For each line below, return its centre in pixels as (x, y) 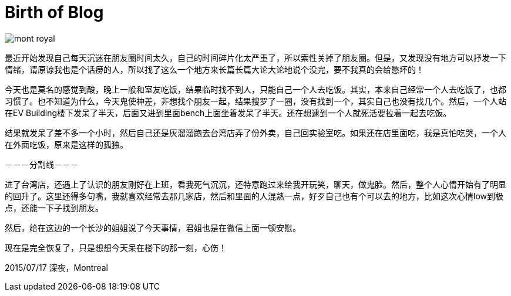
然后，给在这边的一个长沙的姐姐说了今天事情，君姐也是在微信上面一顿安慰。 (153, 227)
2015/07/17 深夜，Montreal (56, 267)
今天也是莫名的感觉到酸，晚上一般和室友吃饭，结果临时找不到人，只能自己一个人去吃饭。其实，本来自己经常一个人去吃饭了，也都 (255, 89)
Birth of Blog (54, 12)
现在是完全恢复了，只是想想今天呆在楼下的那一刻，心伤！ (116, 247)
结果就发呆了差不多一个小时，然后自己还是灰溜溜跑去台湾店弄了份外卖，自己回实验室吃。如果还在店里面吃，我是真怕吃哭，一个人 (255, 132)
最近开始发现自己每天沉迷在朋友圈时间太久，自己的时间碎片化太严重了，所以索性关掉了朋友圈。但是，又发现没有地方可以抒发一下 (255, 57)
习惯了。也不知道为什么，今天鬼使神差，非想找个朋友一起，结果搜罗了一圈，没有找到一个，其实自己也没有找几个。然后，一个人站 (255, 101)
